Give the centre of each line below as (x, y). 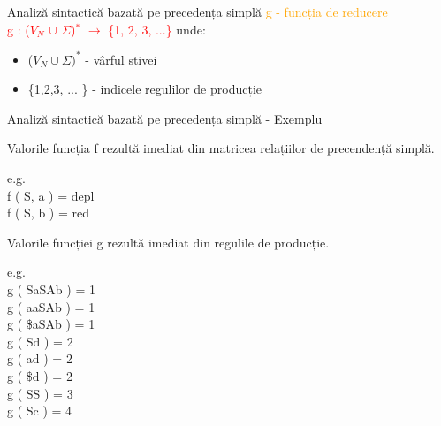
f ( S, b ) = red (48, 213)
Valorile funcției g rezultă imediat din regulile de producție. (168, 242)
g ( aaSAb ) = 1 (51, 306)
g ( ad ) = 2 (40, 358)
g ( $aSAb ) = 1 (51, 324)
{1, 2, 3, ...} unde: (157, 29)
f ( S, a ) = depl (51, 195)
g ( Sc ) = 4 (40, 411)
